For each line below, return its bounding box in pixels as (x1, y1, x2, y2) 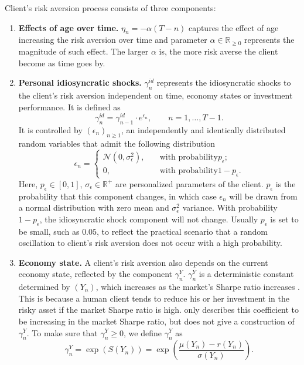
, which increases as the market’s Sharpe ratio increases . (95, 280, 300, 293)
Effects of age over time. (18, 21, 119, 33)
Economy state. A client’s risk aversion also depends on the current (18, 256, 268, 268)
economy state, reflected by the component (18, 268, 172, 280)
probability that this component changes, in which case (18, 190, 217, 202)
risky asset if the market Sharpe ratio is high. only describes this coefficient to (18, 303, 299, 316)
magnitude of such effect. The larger (18, 45, 149, 57)
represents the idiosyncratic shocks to (156, 76, 291, 89)
